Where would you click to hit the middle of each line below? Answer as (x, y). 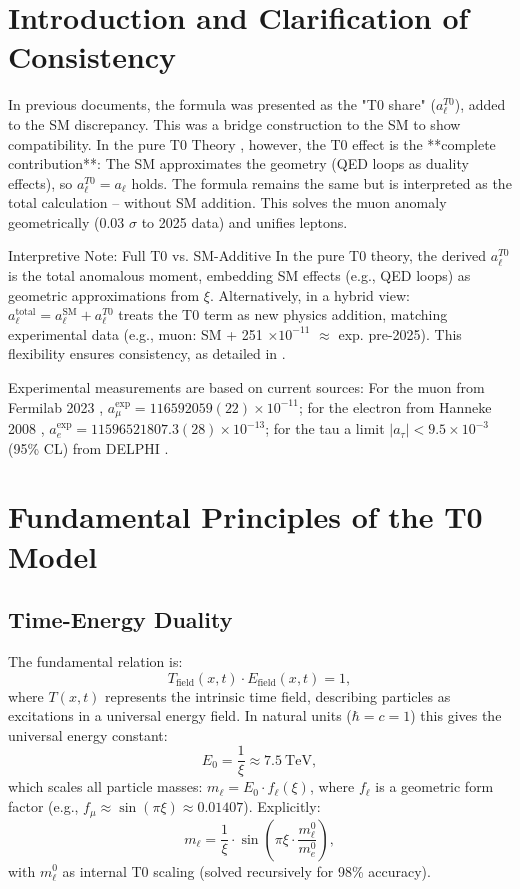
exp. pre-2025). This (400, 333)
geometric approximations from (104, 294)
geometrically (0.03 (66, 221)
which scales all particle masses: (105, 786)
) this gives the (456, 715)
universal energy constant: (88, 734)
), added (480, 104)
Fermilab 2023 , (56, 406)
